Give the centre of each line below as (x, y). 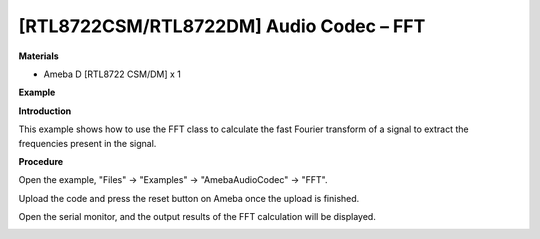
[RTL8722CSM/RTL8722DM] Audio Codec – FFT (222, 26)
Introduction (45, 111)
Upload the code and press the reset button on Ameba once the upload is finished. (189, 198)
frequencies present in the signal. (87, 143)
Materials (38, 56)
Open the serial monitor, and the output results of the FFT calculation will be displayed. (197, 217)
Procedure (41, 161)
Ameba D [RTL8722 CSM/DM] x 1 (112, 74)
